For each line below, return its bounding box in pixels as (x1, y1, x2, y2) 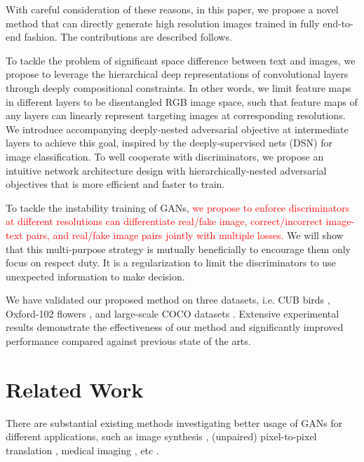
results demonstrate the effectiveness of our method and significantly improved (6, 320, 344, 334)
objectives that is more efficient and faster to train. (6, 177, 225, 191)
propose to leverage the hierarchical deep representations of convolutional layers (6, 67, 349, 81)
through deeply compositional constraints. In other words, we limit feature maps (6, 80, 351, 95)
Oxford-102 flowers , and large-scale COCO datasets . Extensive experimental (6, 306, 339, 320)
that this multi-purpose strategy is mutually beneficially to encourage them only (6, 241, 351, 256)
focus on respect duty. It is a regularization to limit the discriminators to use (6, 255, 336, 270)
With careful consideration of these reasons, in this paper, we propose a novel (6, 2, 339, 16)
